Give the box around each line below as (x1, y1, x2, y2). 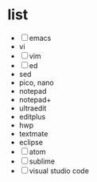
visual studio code (29, 166, 89, 176)
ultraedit (18, 103, 47, 113)
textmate (18, 128, 48, 138)
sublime (29, 156, 56, 166)
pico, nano (18, 78, 54, 87)
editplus (18, 111, 46, 121)
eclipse (18, 137, 43, 147)
